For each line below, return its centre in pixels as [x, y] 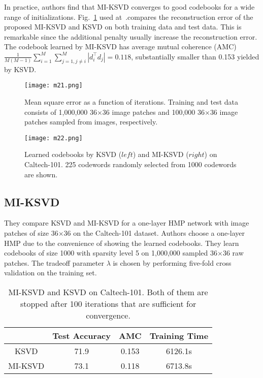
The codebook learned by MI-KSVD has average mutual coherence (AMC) [120, 46]
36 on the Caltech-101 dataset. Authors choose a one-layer [154, 233]
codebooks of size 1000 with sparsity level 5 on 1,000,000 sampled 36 [111, 253]
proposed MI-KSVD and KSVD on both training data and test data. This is [123, 27]
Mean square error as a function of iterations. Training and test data [131, 102]
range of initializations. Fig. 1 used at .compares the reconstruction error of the [129, 17]
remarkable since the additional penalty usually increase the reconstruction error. [131, 36]
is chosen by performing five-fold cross [172, 262]
